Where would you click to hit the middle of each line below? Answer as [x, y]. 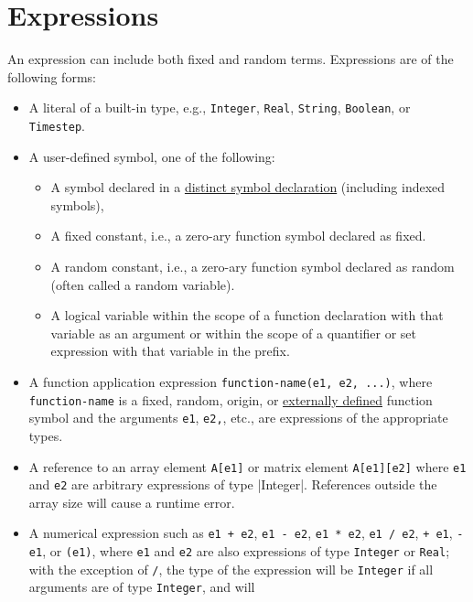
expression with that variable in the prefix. [170, 351]
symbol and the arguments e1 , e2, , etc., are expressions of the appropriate [238, 418]
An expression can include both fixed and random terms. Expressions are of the [231, 59]
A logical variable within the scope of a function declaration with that [247, 315]
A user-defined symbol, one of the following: [152, 156]
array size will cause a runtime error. [132, 502]
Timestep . [57, 125]
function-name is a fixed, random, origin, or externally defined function [231, 399]
